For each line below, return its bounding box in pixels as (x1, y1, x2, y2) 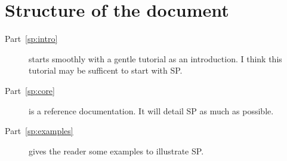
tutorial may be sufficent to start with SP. (29, 64, 183, 77)
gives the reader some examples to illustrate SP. (29, 144, 204, 157)
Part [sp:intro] (5, 32, 58, 45)
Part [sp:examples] (5, 124, 73, 137)
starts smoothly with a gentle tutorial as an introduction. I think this (29, 52, 282, 65)
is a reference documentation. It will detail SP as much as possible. (29, 104, 274, 117)
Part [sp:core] (5, 84, 55, 96)
